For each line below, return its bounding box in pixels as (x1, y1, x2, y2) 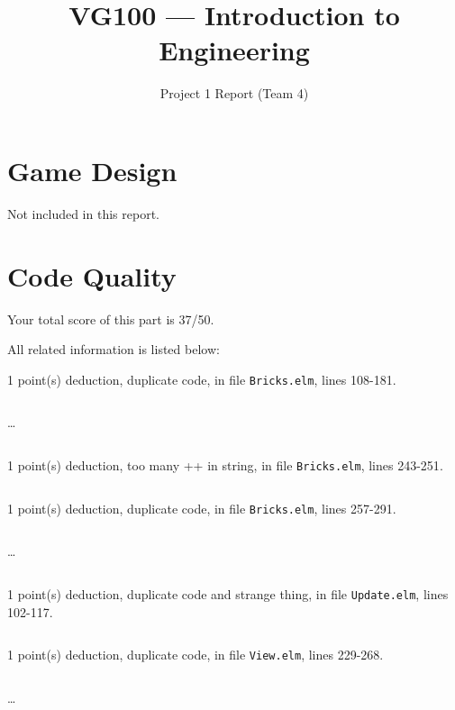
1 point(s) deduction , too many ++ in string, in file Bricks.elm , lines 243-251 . (7, 456, 443, 474)
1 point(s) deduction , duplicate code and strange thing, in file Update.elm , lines (7, 584, 449, 603)
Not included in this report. (7, 204, 159, 223)
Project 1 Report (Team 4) (159, 84, 309, 103)
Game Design (7, 151, 177, 188)
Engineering (159, 32, 310, 68)
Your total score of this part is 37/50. (7, 309, 214, 328)
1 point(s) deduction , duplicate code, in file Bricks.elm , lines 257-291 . (7, 498, 396, 517)
